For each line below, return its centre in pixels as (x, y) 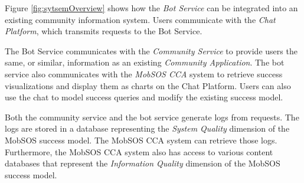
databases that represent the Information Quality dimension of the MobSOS (143, 163)
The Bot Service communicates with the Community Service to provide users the (151, 50)
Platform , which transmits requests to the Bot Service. (104, 31)
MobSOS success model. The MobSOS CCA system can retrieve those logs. (141, 140)
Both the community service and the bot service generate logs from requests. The (152, 117)
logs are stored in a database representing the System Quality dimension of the (147, 128)
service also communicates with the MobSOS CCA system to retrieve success (144, 73)
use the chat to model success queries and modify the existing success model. (144, 97)
